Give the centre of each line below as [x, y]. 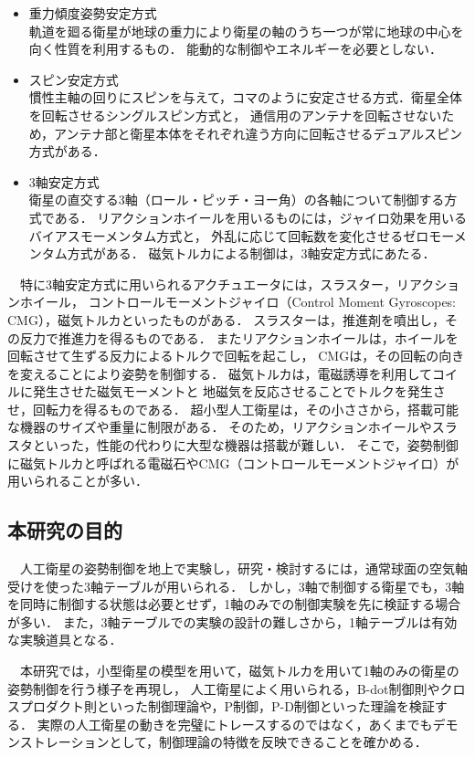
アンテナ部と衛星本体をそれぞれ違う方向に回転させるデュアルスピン [259, 133]
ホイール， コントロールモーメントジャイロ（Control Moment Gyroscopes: [238, 302]
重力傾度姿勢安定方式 [93, 13]
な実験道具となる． [65, 640]
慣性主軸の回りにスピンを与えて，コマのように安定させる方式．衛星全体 [246, 97]
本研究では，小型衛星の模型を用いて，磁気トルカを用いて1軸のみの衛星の [239, 671]
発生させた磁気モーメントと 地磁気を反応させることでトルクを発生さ [239, 391]
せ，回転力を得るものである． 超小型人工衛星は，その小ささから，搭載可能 [233, 409]
